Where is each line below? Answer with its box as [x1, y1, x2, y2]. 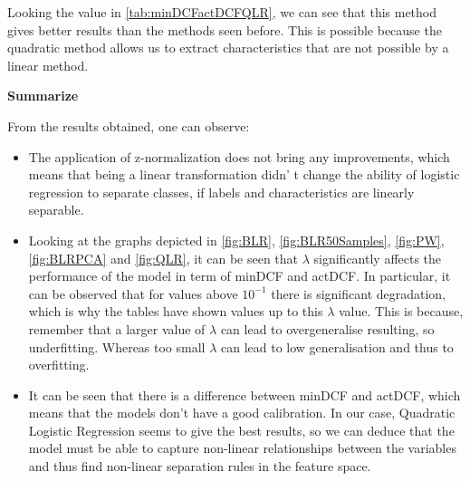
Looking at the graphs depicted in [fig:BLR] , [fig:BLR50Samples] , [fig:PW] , [28, 230, 445, 249]
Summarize [7, 86, 79, 105]
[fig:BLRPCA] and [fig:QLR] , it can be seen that [28, 248, 299, 267]
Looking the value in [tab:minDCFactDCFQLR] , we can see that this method [7, 3, 437, 21]
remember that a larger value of [28, 319, 206, 338]
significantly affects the [313, 248, 442, 267]
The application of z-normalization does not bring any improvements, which [28, 147, 450, 166]
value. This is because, [338, 302, 464, 321]
